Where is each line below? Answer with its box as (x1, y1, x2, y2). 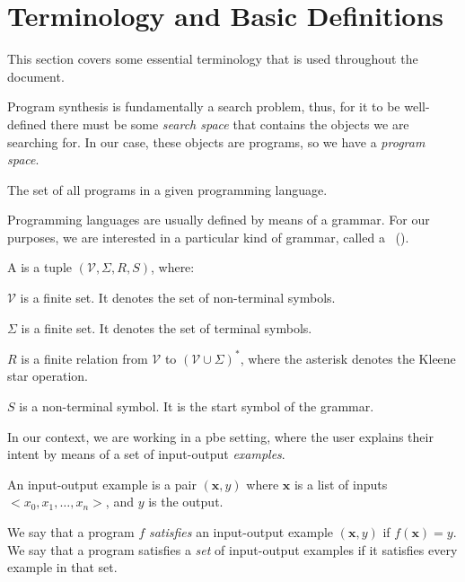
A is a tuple (7, 258, 73, 277)
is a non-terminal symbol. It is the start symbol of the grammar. (19, 396, 374, 415)
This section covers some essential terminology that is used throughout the (7, 49, 418, 68)
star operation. (7, 366, 89, 385)
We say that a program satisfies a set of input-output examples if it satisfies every (7, 540, 458, 559)
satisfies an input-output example (148, 522, 334, 541)
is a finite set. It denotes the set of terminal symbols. (21, 318, 312, 337)
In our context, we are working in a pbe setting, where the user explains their (7, 427, 434, 445)
